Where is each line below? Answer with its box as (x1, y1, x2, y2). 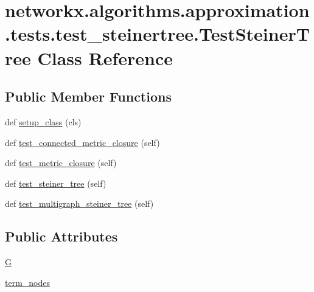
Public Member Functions (5, 87, 172, 106)
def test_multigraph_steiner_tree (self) (5, 197, 154, 210)
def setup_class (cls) (5, 115, 82, 128)
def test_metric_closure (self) (5, 156, 117, 169)
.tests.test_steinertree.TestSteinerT (5, 21, 310, 46)
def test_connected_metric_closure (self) (5, 136, 160, 148)
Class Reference (37, 45, 173, 70)
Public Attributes (5, 227, 118, 246)
